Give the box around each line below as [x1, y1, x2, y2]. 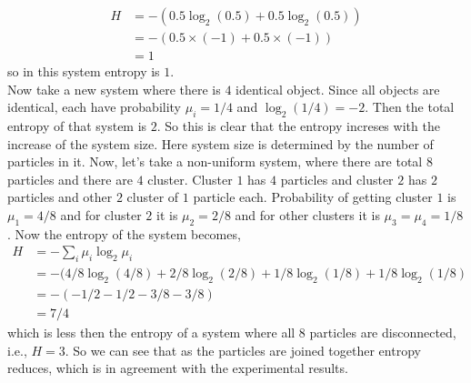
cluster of [126, 187, 179, 207]
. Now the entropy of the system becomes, [7, 224, 241, 243]
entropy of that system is [7, 116, 147, 136]
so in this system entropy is [7, 62, 160, 81]
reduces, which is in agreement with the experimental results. [7, 358, 348, 378]
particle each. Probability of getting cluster [193, 187, 433, 207]
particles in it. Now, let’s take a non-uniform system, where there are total [7, 152, 423, 171]
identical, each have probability [7, 97, 182, 116]
